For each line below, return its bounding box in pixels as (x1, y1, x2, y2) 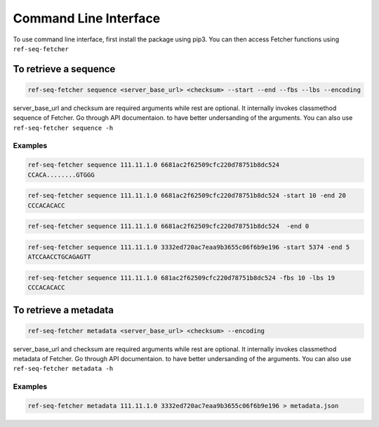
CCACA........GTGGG (27, 170, 95, 179)
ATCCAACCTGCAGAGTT (27, 253, 91, 261)
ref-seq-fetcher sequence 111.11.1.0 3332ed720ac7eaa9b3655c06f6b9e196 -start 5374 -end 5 (27, 243, 350, 251)
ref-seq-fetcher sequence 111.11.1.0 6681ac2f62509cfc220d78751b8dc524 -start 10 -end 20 (27, 191, 347, 200)
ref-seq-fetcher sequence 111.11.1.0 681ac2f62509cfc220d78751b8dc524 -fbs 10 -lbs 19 (27, 273, 335, 282)
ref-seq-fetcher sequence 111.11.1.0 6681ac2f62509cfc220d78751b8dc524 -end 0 (27, 222, 310, 231)
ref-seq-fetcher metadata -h (13, 365, 114, 373)
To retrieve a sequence (13, 63, 116, 75)
